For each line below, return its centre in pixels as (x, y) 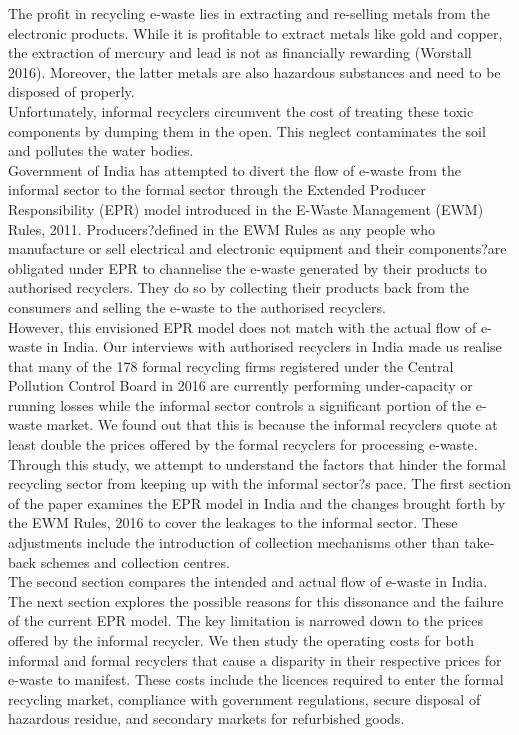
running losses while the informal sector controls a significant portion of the (240, 404)
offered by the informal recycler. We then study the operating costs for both (241, 640)
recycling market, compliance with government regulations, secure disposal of (244, 698)
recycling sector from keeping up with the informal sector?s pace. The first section (260, 483)
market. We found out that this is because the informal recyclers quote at (272, 424)
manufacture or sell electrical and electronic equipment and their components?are (257, 248)
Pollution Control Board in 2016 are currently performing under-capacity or (240, 385)
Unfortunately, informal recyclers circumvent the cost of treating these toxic (241, 110)
